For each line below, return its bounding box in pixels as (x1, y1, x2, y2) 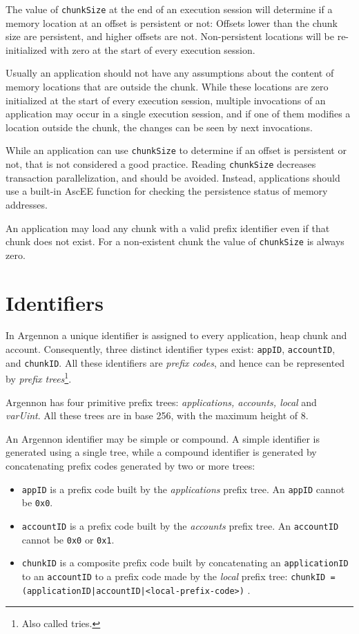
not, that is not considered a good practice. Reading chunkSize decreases (6, 157, 316, 171)
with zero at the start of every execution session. (50, 42, 255, 57)
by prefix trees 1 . (6, 369, 72, 386)
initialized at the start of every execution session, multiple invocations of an (6, 93, 326, 107)
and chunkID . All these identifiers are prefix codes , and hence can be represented (6, 355, 345, 369)
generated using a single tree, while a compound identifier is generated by (6, 445, 317, 459)
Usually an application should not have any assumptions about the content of (6, 66, 334, 80)
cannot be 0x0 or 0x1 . (21, 532, 115, 546)
